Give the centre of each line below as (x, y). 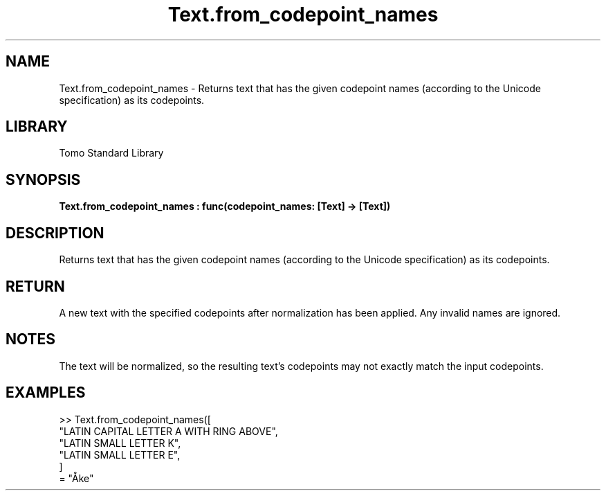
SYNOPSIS (43, 179)
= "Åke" (76, 478)
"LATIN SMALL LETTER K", (120, 443)
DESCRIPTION (55, 233)
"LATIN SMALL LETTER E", (120, 454)
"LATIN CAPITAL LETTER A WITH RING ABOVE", (168, 431)
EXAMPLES (46, 393)
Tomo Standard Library (111, 153)
